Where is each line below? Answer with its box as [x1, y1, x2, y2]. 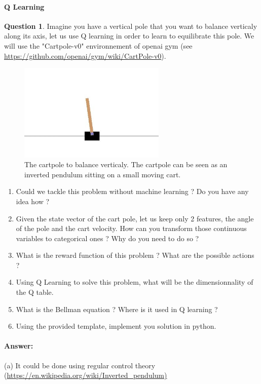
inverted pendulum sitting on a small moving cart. [24, 169, 181, 179]
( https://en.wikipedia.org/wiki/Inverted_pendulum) [4, 370, 167, 380]
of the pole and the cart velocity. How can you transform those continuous [16, 223, 247, 234]
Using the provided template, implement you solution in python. [16, 321, 216, 331]
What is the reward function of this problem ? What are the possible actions [16, 250, 254, 260]
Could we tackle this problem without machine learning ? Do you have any [16, 186, 249, 197]
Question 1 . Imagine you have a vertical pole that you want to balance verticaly [4, 20, 257, 31]
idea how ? [16, 196, 50, 206]
